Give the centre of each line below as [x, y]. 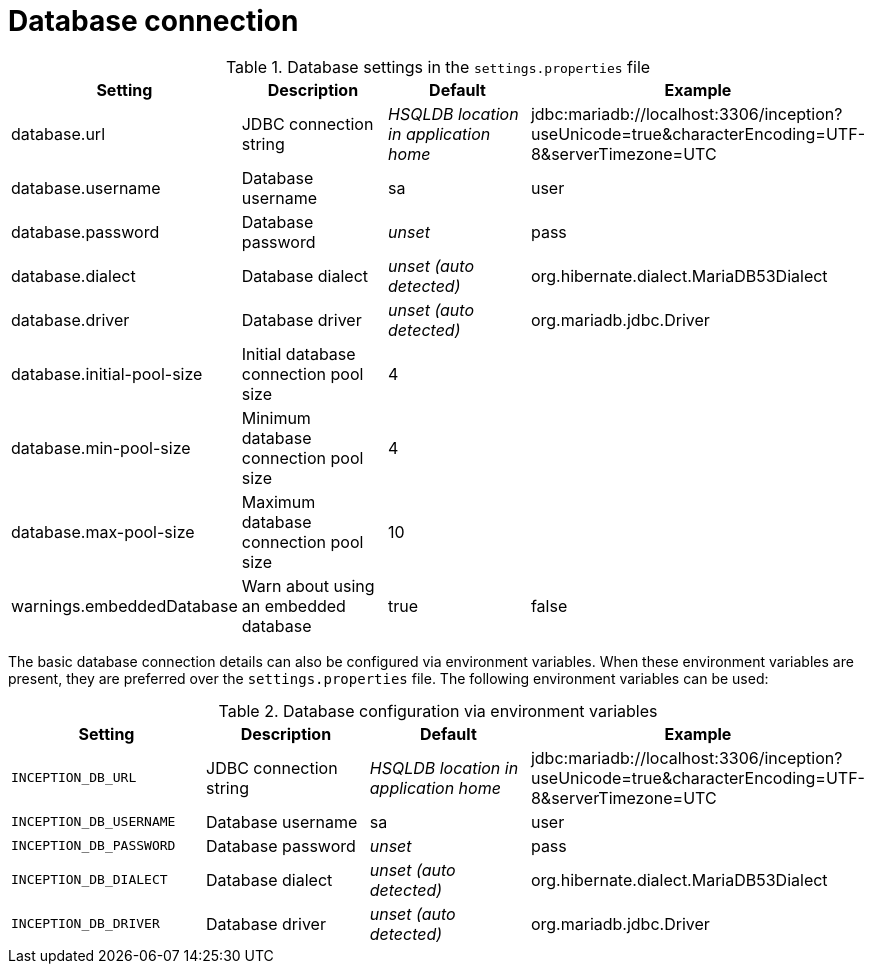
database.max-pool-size [103, 531]
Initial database [298, 353]
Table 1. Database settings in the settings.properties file [438, 66]
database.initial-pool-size [107, 373]
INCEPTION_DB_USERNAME [93, 822]
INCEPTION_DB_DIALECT [89, 880]
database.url [58, 133]
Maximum [278, 501]
